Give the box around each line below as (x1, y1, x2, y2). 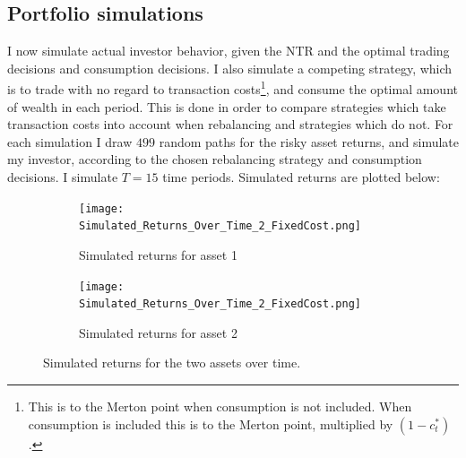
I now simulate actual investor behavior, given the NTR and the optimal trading (7, 41, 450, 60)
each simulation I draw (7, 132, 133, 151)
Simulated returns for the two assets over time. (43, 353, 301, 372)
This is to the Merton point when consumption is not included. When (28, 397, 412, 416)
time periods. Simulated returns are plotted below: (162, 168, 440, 186)
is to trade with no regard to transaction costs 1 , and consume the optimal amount (7, 77, 458, 99)
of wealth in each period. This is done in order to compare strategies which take (7, 97, 446, 116)
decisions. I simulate (7, 168, 118, 186)
